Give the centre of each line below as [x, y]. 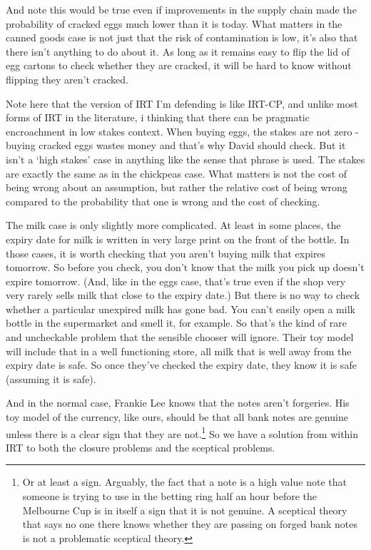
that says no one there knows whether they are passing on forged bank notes [190, 524]
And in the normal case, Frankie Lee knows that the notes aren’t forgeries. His [178, 403]
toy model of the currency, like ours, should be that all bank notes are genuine [177, 417]
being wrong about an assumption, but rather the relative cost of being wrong [177, 187]
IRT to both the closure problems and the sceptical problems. [141, 447]
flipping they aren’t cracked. [67, 79]
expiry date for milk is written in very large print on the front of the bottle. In [178, 239]
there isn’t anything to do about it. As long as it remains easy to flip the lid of [178, 51]
